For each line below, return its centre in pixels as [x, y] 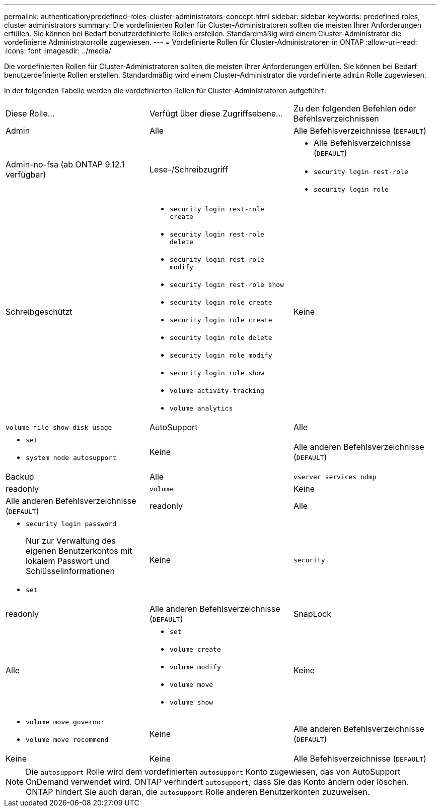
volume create [195, 649]
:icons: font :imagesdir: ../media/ [58, 51]
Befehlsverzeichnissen [336, 119]
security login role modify [221, 355]
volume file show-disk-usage [59, 427]
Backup [20, 477]
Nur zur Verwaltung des [71, 541]
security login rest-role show [227, 285]
